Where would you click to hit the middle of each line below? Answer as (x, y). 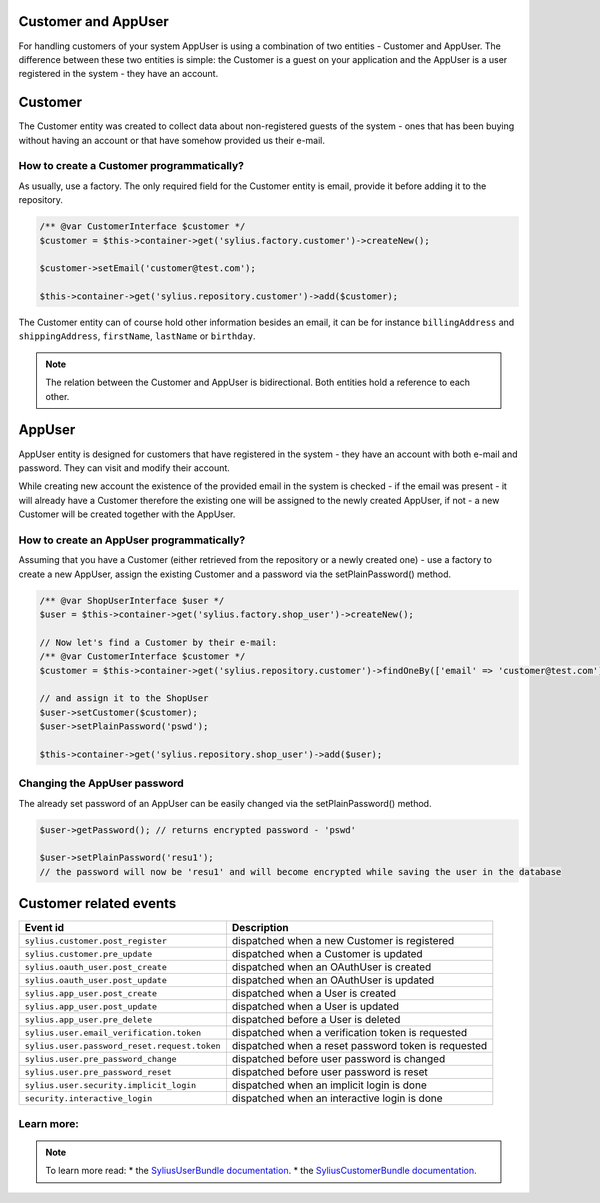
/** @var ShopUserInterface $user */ (132, 600)
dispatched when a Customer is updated (327, 954)
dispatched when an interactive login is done (337, 1098)
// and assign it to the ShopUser (124, 698)
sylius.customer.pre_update (88, 953)
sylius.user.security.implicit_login (110, 1085)
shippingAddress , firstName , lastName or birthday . (137, 336)
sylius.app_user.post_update (91, 1006)
